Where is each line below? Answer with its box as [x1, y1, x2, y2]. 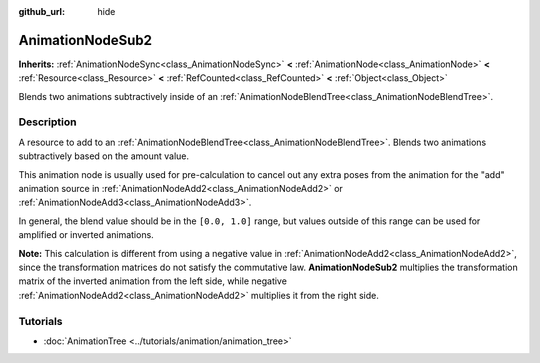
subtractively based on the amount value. [18, 150, 190, 162]
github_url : [18, 6, 65, 17]
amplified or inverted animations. [18, 229, 154, 241]
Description [18, 115, 77, 129]
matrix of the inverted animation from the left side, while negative [18, 275, 287, 287]
